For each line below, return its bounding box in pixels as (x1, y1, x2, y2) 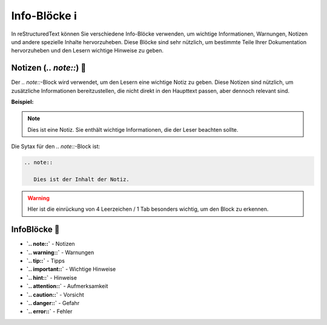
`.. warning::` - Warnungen (26, 248, 94, 256)
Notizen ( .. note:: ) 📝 (11, 63, 87, 73)
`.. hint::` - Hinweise (26, 274, 77, 281)
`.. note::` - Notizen (26, 240, 75, 248)
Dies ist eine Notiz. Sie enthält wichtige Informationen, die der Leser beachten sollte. (27, 126, 239, 133)
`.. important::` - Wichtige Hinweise (26, 266, 116, 273)
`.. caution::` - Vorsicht (26, 291, 84, 298)
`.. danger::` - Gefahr (26, 299, 80, 306)
